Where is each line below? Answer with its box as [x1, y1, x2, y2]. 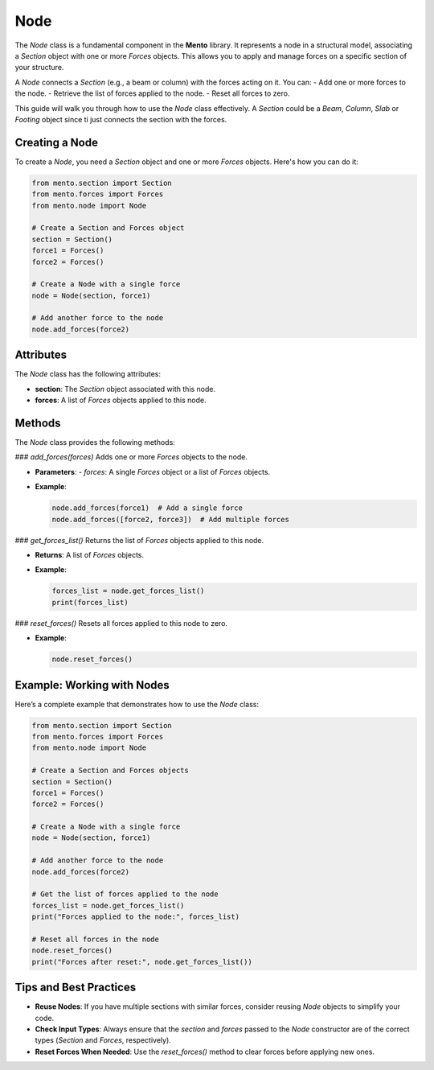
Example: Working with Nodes [14, 678, 170, 692]
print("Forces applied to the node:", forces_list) [31, 912, 240, 921]
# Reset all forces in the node [31, 935, 160, 944]
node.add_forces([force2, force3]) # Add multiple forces [51, 515, 289, 524]
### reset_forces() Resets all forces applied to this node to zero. [14, 618, 228, 628]
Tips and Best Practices [14, 981, 137, 994]
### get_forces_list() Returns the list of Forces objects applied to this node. [14, 535, 264, 545]
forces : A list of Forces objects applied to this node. [35, 395, 207, 405]
